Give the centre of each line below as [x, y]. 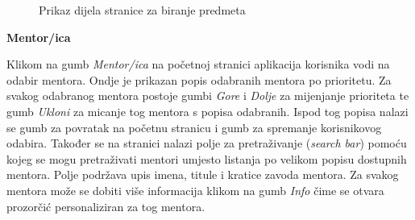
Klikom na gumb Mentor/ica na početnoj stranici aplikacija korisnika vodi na [198, 64]
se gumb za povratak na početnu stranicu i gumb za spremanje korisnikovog [194, 127]
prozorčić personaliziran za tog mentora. [106, 206]
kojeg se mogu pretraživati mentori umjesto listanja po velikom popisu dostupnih [207, 158]
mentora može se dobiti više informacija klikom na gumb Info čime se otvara [195, 190]
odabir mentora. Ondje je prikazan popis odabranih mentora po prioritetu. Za [199, 79]
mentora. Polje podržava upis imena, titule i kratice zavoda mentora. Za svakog [203, 174]
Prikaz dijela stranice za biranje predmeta [142, 10]
